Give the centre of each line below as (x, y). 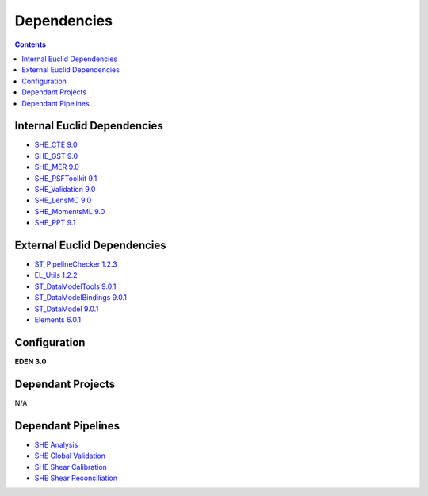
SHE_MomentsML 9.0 (70, 211)
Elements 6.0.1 (58, 320)
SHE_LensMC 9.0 (63, 200)
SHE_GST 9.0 (56, 156)
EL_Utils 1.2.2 (56, 275)
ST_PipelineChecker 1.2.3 (76, 264)
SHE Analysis (56, 444)
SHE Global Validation (70, 456)
